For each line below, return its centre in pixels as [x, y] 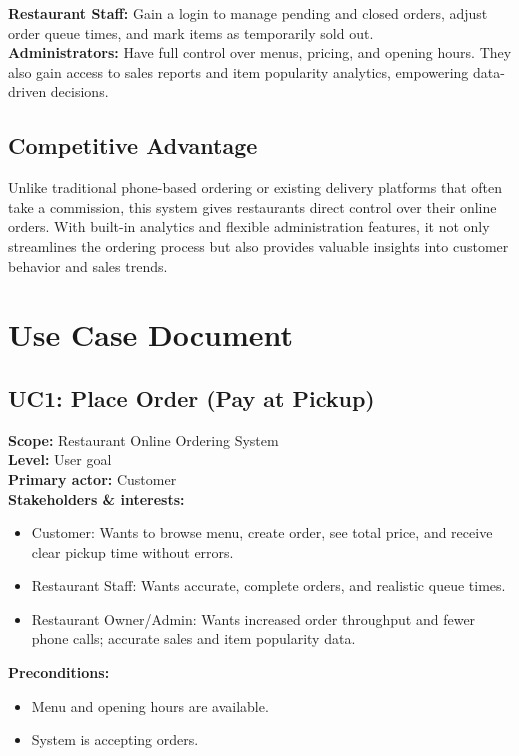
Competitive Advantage [133, 145]
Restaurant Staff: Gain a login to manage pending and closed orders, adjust [248, 13]
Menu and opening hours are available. [150, 705]
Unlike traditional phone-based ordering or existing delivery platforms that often [255, 187]
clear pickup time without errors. [132, 551]
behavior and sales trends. [88, 265]
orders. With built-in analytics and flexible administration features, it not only [249, 226]
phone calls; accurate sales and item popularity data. [193, 638]
